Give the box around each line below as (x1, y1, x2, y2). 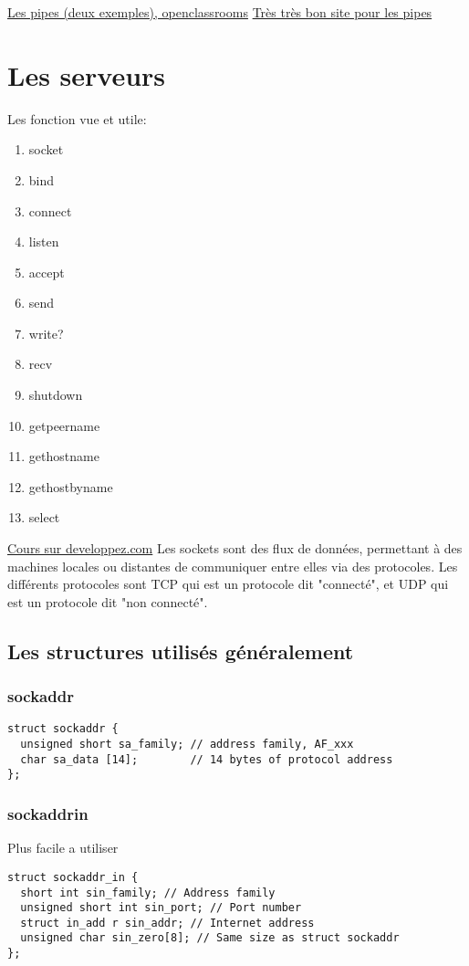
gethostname (28, 446, 99, 466)
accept (28, 262, 65, 281)
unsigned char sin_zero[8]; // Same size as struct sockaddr (20, 931, 400, 945)
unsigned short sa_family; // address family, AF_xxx (20, 738, 354, 751)
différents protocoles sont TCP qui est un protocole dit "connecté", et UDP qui (7, 574, 449, 593)
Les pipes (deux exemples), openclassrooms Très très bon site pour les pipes (7, 3, 433, 21)
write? (28, 323, 64, 342)
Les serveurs (7, 56, 166, 93)
